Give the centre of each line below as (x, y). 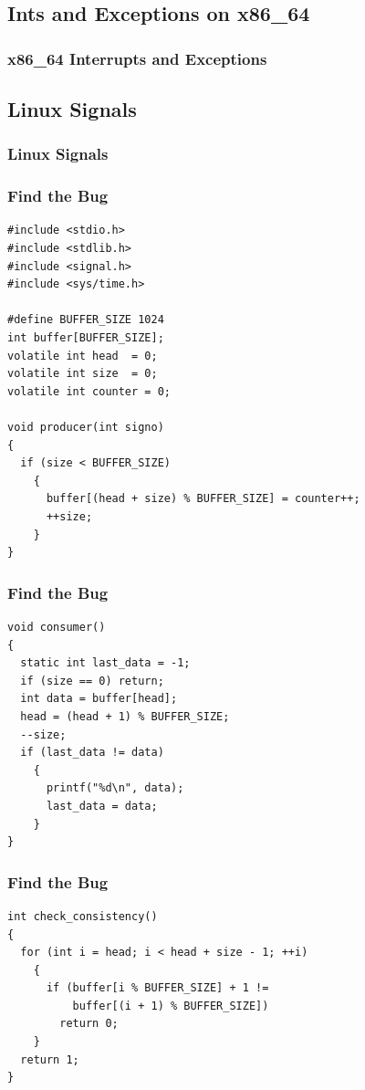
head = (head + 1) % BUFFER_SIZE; (125, 716)
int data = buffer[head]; (99, 699)
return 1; (50, 1059)
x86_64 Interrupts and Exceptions (137, 58)
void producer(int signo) (86, 427)
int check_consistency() (83, 916)
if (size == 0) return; (92, 681)
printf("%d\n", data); (115, 788)
